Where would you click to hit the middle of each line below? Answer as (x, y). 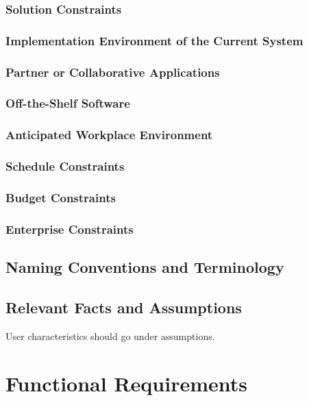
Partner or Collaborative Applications (113, 72)
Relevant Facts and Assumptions (124, 307)
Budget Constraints (61, 197)
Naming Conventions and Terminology (145, 267)
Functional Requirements (126, 383)
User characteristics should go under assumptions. (110, 336)
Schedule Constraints (65, 166)
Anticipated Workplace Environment (109, 135)
